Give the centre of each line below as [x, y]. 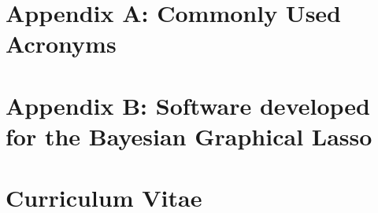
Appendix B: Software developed [188, 105]
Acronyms [61, 44]
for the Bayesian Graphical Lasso [189, 136]
